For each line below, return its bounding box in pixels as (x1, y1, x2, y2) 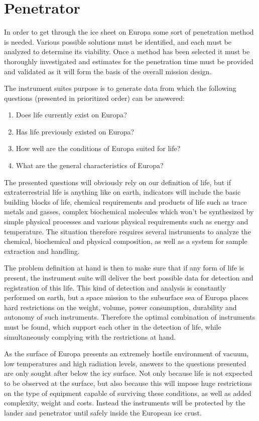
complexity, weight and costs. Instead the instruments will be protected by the (4, 397, 245, 408)
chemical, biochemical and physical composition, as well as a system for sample (4, 236, 247, 246)
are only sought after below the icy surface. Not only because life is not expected (4, 368, 252, 378)
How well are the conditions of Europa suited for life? (16, 143, 181, 154)
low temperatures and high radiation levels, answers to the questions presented (4, 358, 246, 368)
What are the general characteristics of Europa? (16, 160, 164, 171)
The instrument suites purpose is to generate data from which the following (4, 83, 236, 93)
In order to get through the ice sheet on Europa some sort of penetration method (4, 27, 254, 37)
